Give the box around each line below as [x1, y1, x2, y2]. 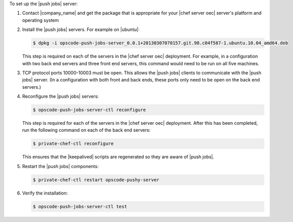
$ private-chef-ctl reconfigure [33, 141, 114, 147]
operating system [22, 17, 59, 23]
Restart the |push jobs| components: [22, 163, 99, 169]
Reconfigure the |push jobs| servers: [22, 93, 99, 99]
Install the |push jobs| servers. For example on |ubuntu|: [22, 26, 140, 33]
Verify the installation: [22, 190, 68, 196]
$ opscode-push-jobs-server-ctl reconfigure [33, 107, 146, 113]
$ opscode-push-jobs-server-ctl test [33, 204, 127, 209]
